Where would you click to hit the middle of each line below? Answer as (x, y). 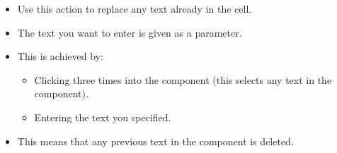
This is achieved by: (60, 56)
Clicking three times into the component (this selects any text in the (183, 79)
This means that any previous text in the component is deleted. (155, 141)
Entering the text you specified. (103, 117)
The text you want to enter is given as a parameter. (130, 32)
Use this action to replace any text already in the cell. (135, 8)
